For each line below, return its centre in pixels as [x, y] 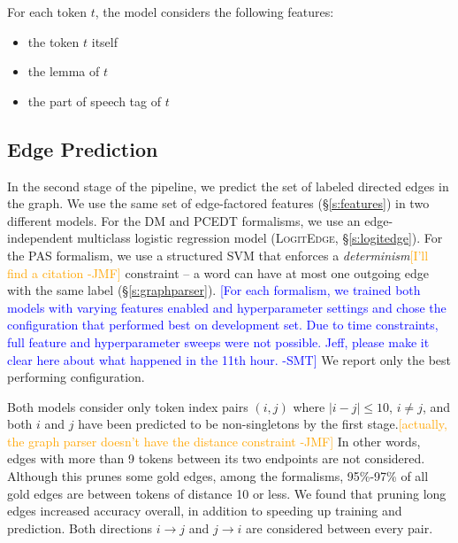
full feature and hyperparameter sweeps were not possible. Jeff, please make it [218, 341]
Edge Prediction [83, 148]
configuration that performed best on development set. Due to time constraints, [223, 325]
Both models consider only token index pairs [128, 406]
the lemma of [64, 71]
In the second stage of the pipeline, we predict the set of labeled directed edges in [228, 186]
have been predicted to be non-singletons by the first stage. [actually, [263, 424]
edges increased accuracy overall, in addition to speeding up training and [205, 511]
